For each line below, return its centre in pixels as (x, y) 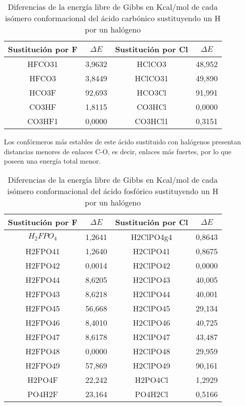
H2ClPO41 (152, 251)
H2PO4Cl (152, 379)
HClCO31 (151, 78)
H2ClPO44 (152, 294)
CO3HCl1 (151, 121)
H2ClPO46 (152, 322)
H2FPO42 (43, 265)
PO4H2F (43, 394)
